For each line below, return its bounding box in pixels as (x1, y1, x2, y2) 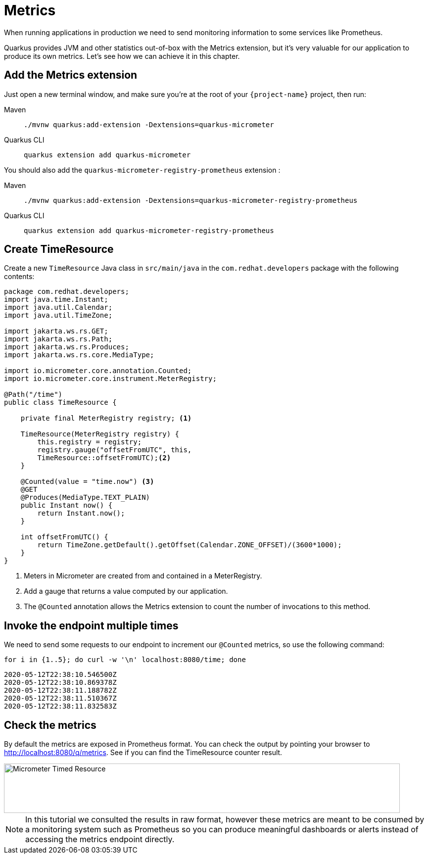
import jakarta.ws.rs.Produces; (4, 343, 129, 351)
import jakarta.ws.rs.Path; (4, 335, 113, 343)
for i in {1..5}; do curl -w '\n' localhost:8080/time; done (4, 656, 246, 664)
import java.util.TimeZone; (4, 311, 113, 320)
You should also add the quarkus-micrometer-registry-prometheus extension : (4, 165, 281, 174)
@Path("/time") (4, 390, 63, 399)
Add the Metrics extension (4, 69, 138, 82)
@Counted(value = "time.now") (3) (20, 477, 154, 486)
